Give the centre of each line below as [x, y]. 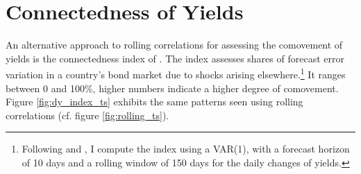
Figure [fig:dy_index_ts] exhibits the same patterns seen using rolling [154, 102]
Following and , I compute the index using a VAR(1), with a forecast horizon [186, 149]
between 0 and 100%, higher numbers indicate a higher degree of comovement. [172, 88]
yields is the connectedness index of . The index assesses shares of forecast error [175, 58]
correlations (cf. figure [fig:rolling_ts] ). [87, 115]
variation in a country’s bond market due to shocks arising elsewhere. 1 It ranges [176, 73]
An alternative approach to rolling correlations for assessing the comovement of [174, 45]
